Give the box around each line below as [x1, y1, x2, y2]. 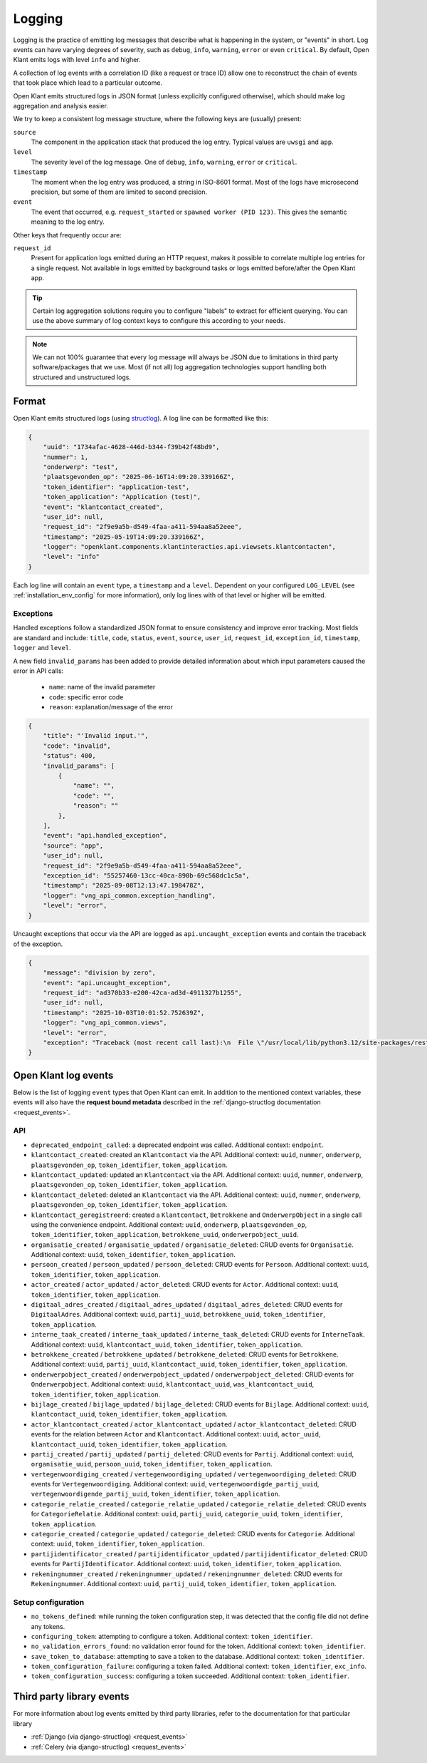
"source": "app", [43, 841, 104, 850]
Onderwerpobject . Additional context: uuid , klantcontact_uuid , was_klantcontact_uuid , [31, 1380, 315, 1389]
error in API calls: [13, 667, 64, 675]
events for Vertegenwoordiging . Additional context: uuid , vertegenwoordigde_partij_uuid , [31, 1480, 320, 1489]
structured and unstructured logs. [32, 373, 132, 381]
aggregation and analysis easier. [13, 101, 108, 110]
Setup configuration [13, 1597, 85, 1607]
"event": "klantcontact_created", [43, 503, 164, 511]
